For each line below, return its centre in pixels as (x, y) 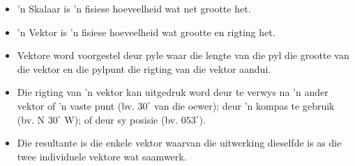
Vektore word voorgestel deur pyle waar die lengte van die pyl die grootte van (183, 55)
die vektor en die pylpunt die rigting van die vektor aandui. (144, 68)
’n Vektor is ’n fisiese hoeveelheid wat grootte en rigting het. (146, 32)
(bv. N (31, 119)
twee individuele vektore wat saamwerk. (102, 156)
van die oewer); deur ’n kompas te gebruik (244, 105)
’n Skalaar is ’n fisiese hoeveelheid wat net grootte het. (134, 8)
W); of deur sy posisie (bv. (121, 119)
